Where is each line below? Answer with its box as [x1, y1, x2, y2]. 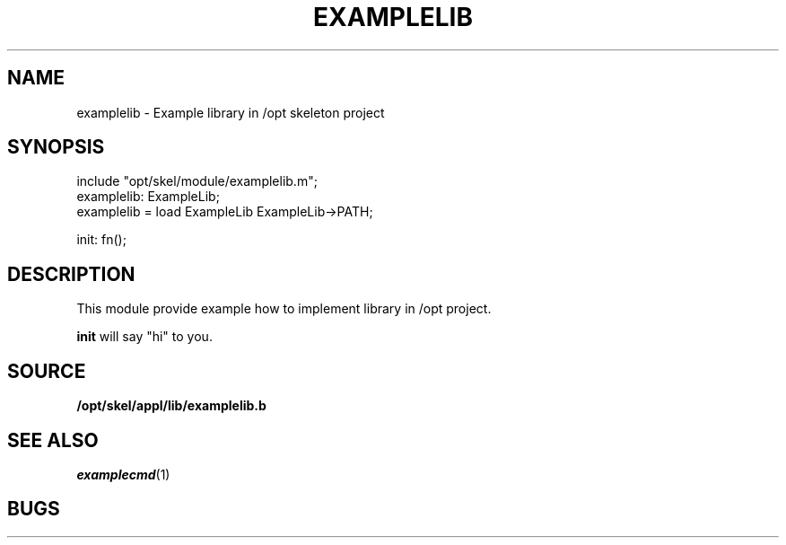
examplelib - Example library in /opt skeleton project [76, 104, 385, 120]
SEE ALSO [7, 428, 99, 452]
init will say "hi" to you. [76, 329, 213, 345]
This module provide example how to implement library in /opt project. [76, 301, 492, 317]
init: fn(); [76, 232, 127, 248]
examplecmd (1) [76, 466, 170, 482]
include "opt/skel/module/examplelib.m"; [76, 173, 318, 189]
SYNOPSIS [7, 136, 105, 159]
